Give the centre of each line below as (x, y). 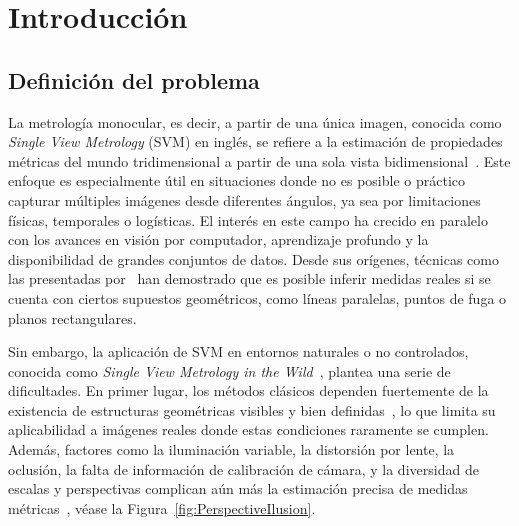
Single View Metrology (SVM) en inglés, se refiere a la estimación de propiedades (255, 141)
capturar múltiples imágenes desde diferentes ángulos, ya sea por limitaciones (244, 199)
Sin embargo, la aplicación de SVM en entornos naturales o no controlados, (238, 351)
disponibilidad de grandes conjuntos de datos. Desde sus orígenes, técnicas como (253, 258)
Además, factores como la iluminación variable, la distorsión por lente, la (231, 449)
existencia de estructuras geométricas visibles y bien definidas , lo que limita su (252, 409)
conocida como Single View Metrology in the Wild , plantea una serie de (229, 370)
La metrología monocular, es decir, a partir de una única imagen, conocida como (255, 121)
